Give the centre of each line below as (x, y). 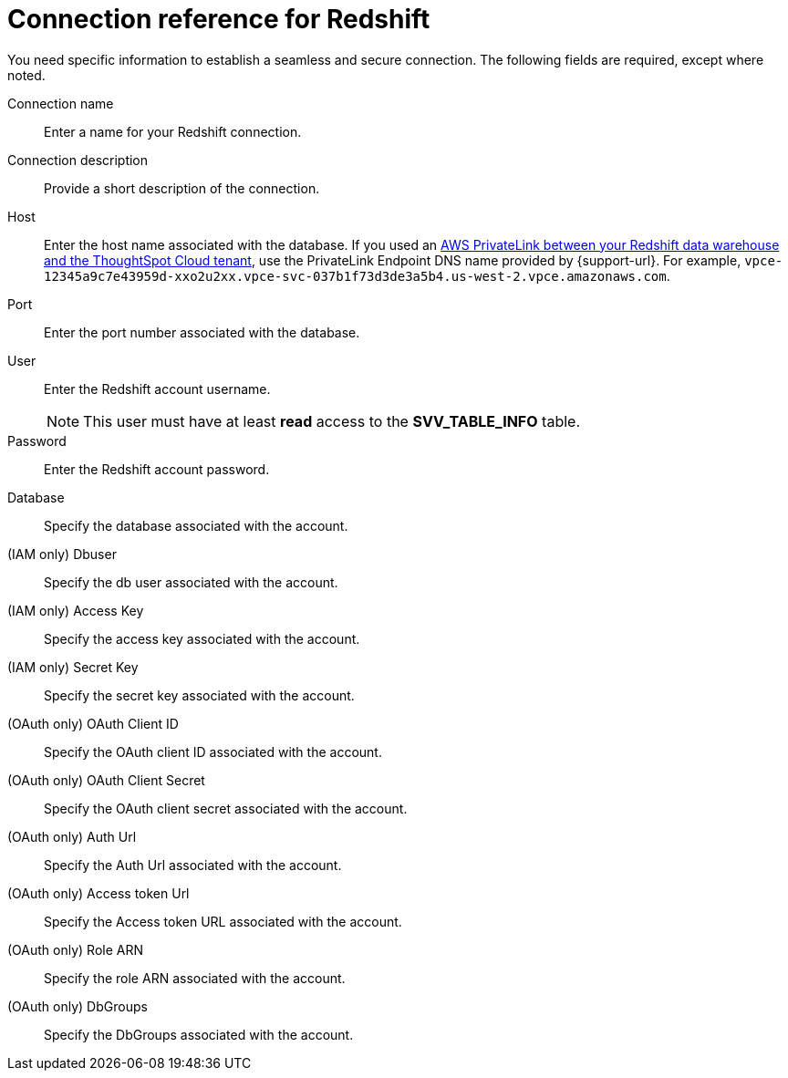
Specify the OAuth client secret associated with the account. (226, 808)
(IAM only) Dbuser (62, 554)
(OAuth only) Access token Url (98, 893)
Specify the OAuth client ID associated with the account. (213, 751)
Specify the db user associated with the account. (191, 582)
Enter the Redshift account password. (157, 469)
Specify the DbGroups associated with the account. (199, 1034)
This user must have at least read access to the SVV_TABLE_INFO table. (332, 421)
